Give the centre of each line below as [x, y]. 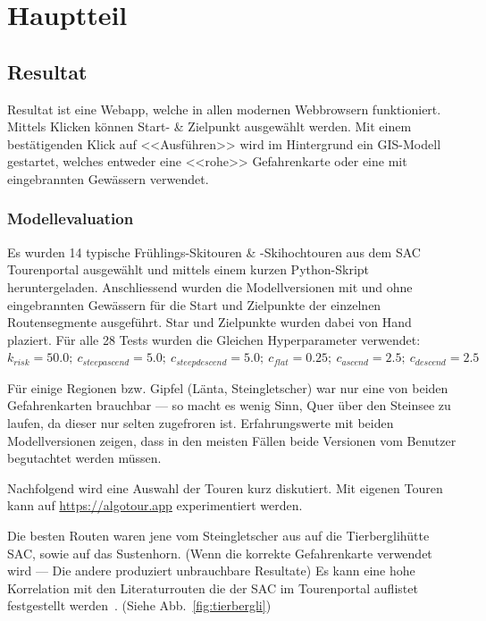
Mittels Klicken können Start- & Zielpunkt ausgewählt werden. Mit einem [209, 126]
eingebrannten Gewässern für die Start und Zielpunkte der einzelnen [194, 304]
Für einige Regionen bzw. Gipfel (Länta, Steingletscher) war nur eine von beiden [228, 387]
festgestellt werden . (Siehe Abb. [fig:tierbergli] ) [139, 605]
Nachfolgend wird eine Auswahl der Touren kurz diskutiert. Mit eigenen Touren [225, 487]
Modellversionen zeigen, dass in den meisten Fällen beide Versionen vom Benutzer [232, 440]
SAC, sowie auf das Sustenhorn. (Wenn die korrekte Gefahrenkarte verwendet [220, 553]
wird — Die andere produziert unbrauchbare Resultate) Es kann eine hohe [211, 571]
